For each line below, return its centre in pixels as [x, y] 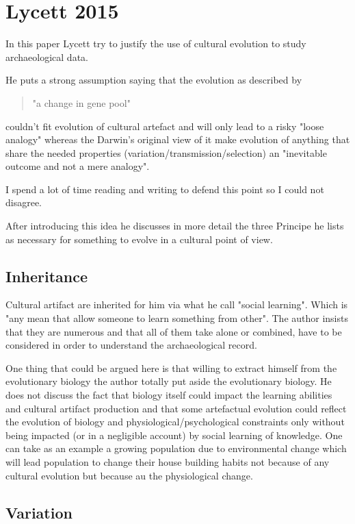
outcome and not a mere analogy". [78, 166]
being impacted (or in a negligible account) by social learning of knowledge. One [174, 435]
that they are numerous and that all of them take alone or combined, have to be [174, 331]
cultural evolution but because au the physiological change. [129, 475]
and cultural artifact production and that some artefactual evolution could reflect [176, 408]
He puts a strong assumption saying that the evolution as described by [154, 80]
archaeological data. [47, 57]
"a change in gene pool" [81, 102]
